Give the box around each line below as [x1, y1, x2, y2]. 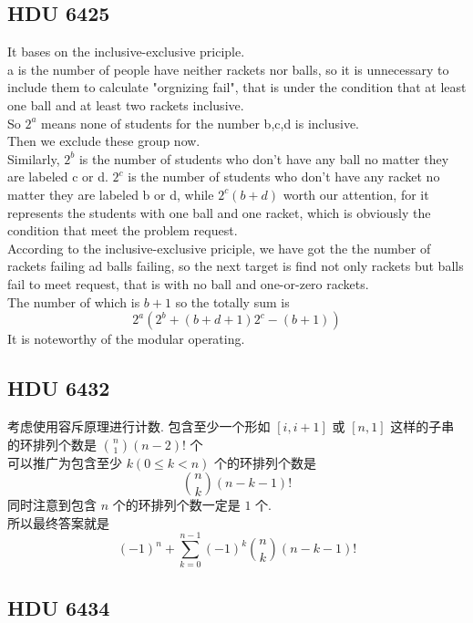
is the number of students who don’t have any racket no [128, 167, 440, 186]
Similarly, [7, 149, 60, 168]
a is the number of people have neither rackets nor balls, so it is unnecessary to [7, 59, 449, 78]
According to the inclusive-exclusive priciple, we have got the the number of [7, 238, 431, 257]
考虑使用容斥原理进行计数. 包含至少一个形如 [7, 416, 271, 435]
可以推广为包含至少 [7, 452, 122, 472]
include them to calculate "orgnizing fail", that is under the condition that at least [7, 78, 467, 97]
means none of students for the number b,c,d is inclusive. [41, 113, 359, 132]
